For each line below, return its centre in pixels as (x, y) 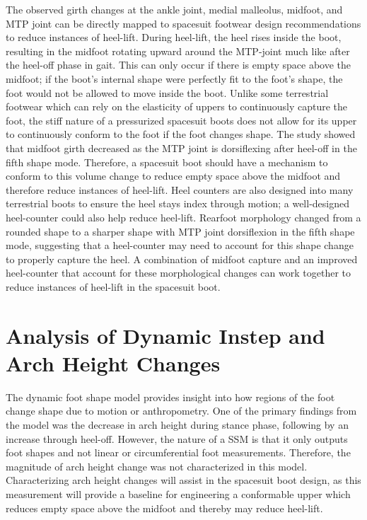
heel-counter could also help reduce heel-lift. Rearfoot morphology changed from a (183, 217)
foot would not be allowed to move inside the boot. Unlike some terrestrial (167, 92)
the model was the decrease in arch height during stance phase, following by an (177, 424)
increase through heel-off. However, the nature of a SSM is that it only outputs (177, 438)
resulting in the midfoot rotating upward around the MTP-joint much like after (178, 51)
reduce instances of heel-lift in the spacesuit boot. (113, 286)
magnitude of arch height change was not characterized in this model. (157, 466)
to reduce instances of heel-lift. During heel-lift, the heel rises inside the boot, (174, 37)
